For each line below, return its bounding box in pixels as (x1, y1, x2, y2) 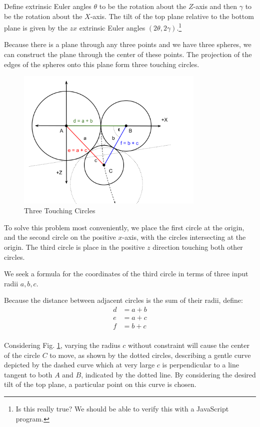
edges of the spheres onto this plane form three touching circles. (4, 59, 199, 69)
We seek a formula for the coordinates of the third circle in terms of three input (4, 268, 248, 279)
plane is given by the (4, 22, 67, 33)
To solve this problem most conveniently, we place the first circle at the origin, (4, 222, 244, 232)
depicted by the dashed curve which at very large (4, 359, 155, 370)
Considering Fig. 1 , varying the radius (4, 340, 120, 350)
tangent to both (4, 369, 52, 379)
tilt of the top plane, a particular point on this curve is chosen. (4, 379, 196, 389)
